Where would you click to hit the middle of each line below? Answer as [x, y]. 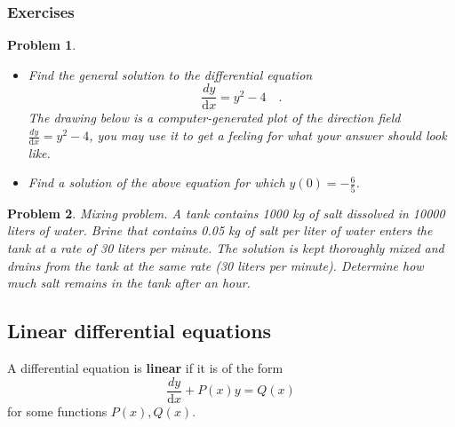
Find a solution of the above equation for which [156, 182]
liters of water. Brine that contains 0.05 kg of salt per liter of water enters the [220, 230]
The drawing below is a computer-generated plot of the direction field [214, 118]
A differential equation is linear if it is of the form [145, 367]
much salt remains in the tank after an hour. [129, 283]
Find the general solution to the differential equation [170, 74]
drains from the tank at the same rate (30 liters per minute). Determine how [216, 265]
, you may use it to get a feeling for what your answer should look [268, 135]
